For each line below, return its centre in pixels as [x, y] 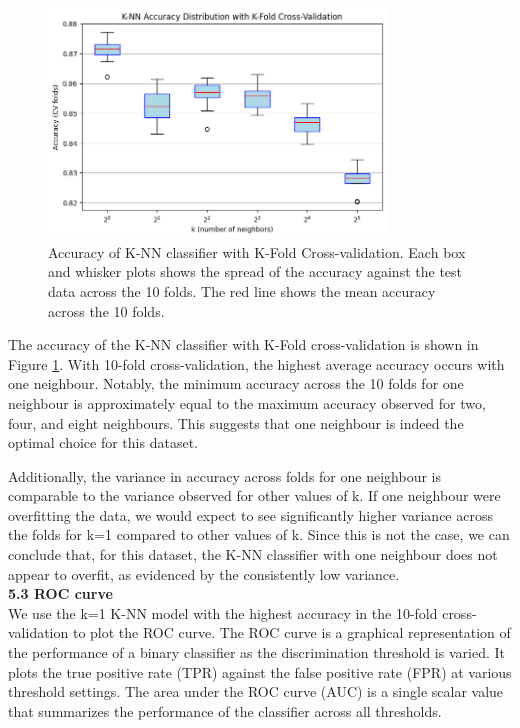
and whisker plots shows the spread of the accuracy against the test [255, 271]
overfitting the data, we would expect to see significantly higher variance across [250, 514]
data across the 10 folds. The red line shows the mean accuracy [242, 290]
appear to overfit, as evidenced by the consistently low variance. [204, 573]
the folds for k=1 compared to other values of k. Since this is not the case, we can [259, 534]
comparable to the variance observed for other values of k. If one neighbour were [254, 495]
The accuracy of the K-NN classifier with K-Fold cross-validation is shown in [243, 344]
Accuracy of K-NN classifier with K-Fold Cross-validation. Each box [257, 251]
